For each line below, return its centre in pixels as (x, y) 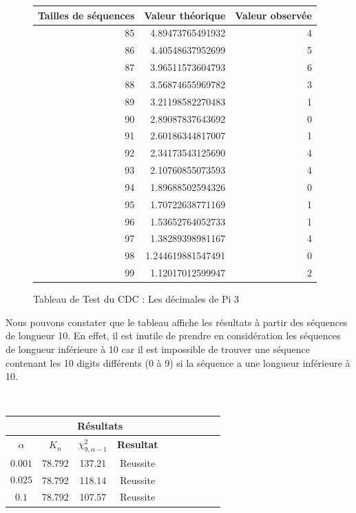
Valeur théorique (185, 15)
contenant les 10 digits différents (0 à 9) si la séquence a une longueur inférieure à (178, 362)
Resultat (137, 444)
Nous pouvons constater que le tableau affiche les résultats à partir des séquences (177, 322)
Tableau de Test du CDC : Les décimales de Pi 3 (136, 299)
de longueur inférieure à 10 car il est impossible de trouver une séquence (158, 349)
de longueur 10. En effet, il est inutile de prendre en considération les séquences (173, 335)
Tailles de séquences (86, 15)
